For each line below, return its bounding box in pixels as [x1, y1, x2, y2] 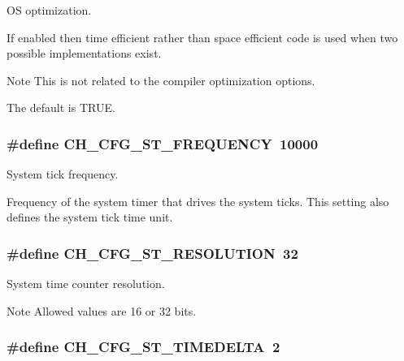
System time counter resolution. [7, 275, 165, 292]
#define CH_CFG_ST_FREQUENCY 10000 [7, 133, 319, 153]
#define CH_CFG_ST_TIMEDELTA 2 [7, 337, 280, 357]
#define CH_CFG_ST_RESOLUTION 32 [7, 243, 298, 263]
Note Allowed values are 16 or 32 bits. [7, 302, 197, 319]
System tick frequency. [7, 165, 119, 183]
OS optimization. [7, 2, 92, 18]
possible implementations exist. [7, 45, 162, 62]
